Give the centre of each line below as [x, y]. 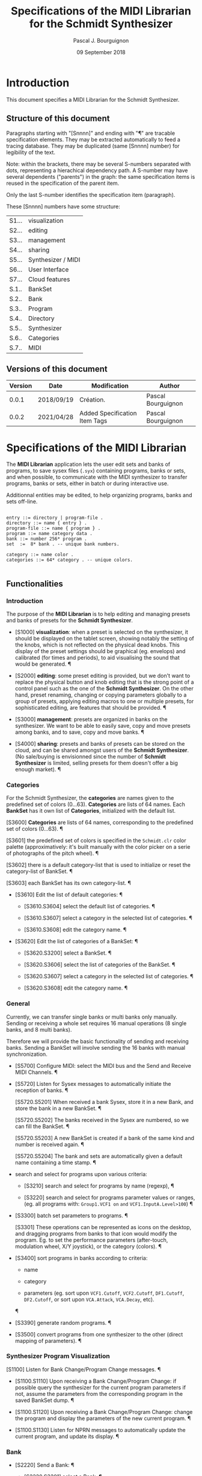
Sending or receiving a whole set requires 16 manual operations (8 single [96, 1023]
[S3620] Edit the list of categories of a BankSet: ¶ [76, 941]
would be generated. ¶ [43, 664]
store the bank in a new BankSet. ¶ [58, 1108]
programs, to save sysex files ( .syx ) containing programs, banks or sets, [96, 471]
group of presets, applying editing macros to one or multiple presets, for [104, 701]
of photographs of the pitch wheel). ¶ [53, 854]
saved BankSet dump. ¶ [44, 1400]
